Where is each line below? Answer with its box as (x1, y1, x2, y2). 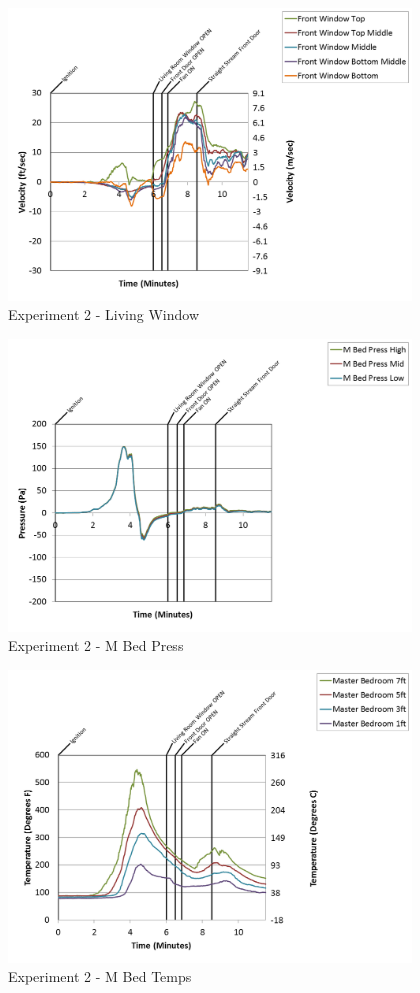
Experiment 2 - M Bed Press (8, 635, 184, 656)
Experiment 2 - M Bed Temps (8, 966, 192, 987)
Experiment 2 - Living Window (8, 304, 200, 325)
